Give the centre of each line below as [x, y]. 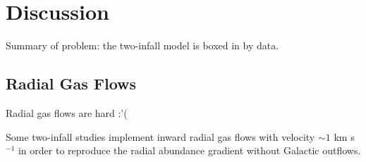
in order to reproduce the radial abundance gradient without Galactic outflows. [189, 150]
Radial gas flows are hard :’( [67, 112]
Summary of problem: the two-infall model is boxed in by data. [142, 45]
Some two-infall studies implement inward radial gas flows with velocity [160, 136]
